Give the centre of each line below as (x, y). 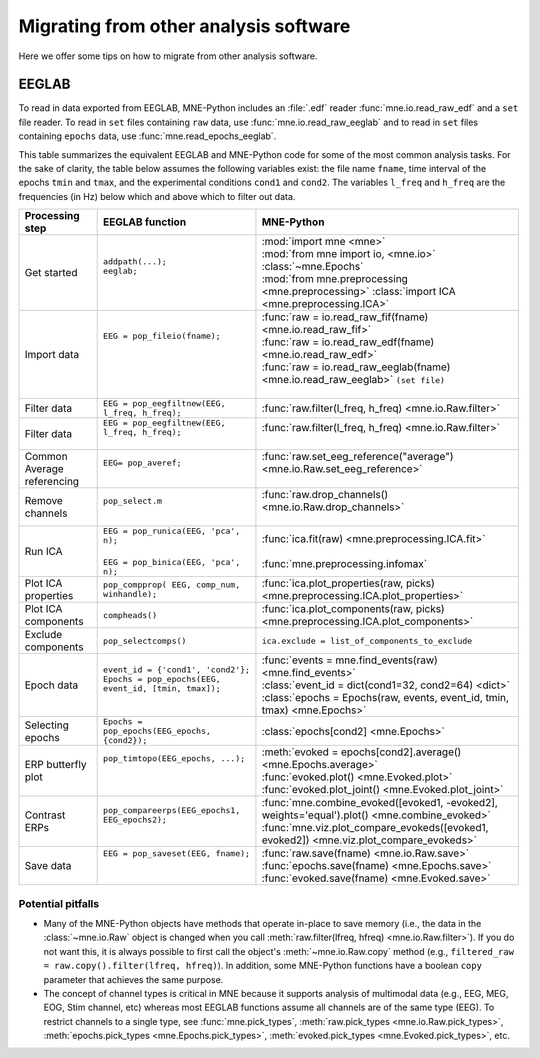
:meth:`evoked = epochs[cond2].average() (361, 752)
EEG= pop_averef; (142, 462)
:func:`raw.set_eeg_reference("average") (357, 457)
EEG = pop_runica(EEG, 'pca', (172, 531)
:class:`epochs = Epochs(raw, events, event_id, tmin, (385, 698)
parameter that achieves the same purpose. (133, 979)
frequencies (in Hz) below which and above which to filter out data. (157, 196)
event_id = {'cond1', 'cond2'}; (176, 669)
